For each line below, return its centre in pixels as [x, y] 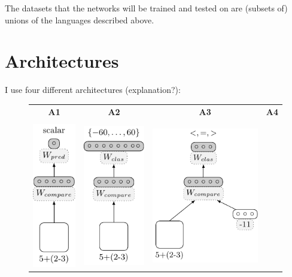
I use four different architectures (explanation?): [93, 90]
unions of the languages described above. [80, 19]
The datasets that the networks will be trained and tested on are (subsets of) [146, 8]
